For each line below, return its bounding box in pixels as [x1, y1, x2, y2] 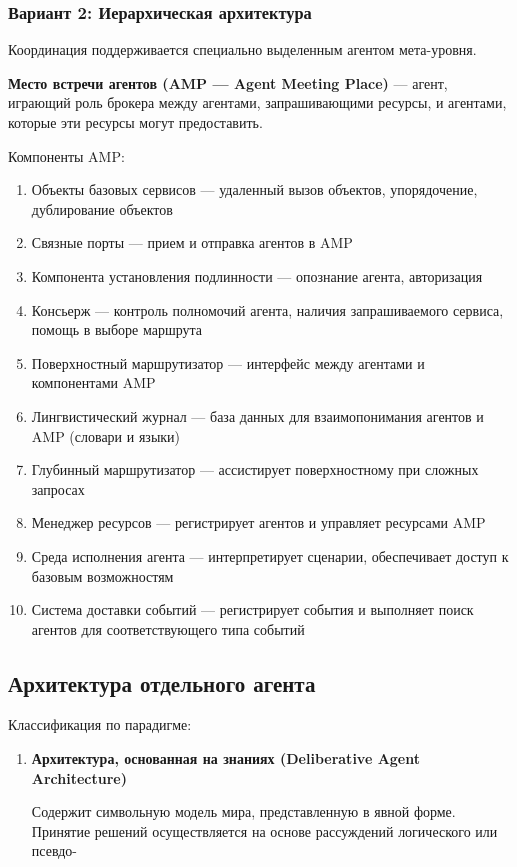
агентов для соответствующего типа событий [31, 618, 305, 639]
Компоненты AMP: [8, 145, 125, 166]
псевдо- [31, 840, 77, 861]
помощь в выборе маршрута [31, 319, 203, 340]
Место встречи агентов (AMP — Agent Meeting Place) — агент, [8, 72, 448, 93]
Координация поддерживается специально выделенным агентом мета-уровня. [8, 39, 477, 60]
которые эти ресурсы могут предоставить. [8, 112, 263, 132]
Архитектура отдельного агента [8, 667, 316, 698]
